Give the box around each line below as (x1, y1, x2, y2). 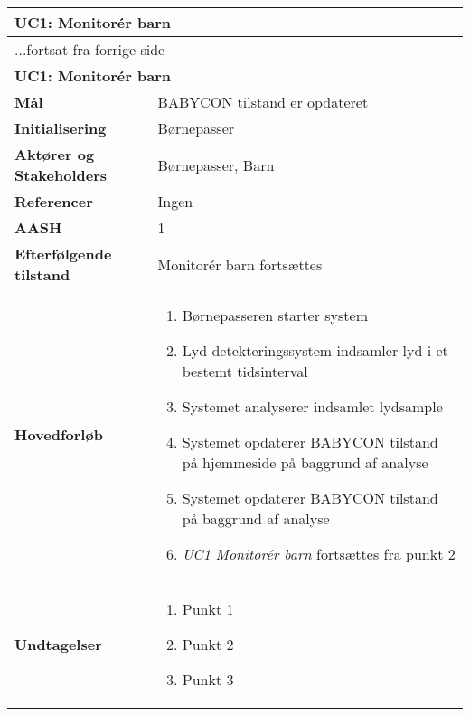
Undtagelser (14, 634, 102, 655)
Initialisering (14, 118, 107, 138)
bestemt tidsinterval (182, 361, 308, 382)
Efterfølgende (14, 243, 112, 264)
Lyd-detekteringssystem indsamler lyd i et (182, 340, 448, 361)
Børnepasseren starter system (182, 305, 368, 325)
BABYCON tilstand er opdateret (157, 91, 369, 112)
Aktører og (14, 144, 95, 165)
